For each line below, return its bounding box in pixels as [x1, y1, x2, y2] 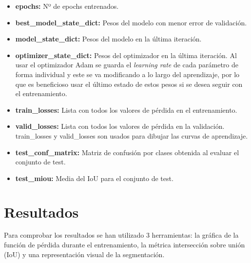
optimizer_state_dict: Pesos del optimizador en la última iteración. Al [15, 50, 237, 60]
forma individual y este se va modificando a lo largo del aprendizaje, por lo [15, 69, 240, 79]
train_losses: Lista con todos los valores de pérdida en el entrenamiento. [15, 104, 237, 115]
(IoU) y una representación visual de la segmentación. [4, 249, 165, 259]
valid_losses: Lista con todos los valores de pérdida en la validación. [15, 121, 225, 131]
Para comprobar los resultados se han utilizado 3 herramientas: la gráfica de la [4, 230, 239, 240]
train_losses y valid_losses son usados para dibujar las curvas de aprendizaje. [15, 130, 248, 141]
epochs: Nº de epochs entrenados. [15, 1, 119, 11]
